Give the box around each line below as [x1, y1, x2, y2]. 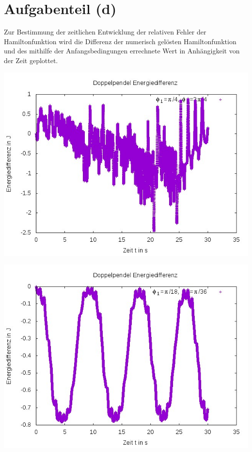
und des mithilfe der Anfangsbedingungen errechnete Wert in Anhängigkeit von [4, 46, 240, 56]
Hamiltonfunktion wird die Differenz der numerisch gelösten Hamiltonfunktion [4, 36, 236, 46]
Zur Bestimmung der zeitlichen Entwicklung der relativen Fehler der [4, 27, 206, 37]
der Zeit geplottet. [4, 55, 58, 65]
